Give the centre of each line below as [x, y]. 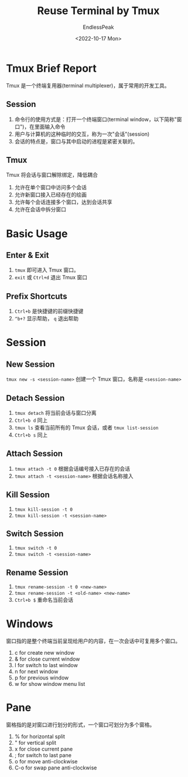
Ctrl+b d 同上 [31, 420]
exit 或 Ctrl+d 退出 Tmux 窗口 [51, 277]
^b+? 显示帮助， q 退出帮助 [47, 319]
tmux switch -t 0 [36, 548]
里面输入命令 [50, 126]
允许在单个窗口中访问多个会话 [50, 187]
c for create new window [45, 653]
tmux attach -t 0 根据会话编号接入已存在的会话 [72, 468]
